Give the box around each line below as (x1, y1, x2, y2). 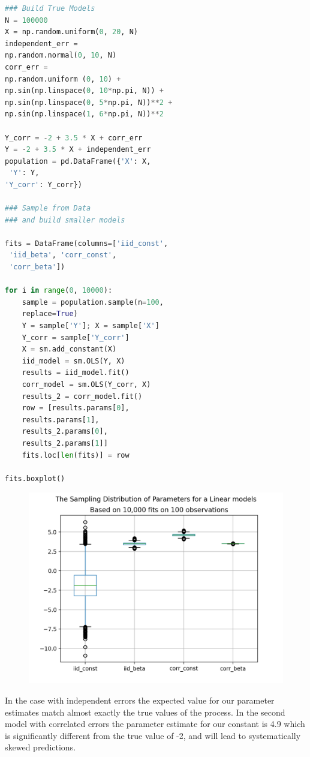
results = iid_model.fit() (22, 368, 130, 377)
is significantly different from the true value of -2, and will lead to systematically (5, 729, 301, 741)
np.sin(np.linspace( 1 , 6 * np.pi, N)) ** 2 (5, 110, 164, 119)
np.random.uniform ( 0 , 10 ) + (5, 74, 121, 83)
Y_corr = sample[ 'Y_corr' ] (22, 333, 130, 342)
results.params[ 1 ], (22, 415, 100, 424)
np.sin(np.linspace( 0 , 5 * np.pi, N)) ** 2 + (5, 98, 173, 107)
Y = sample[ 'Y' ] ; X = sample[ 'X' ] (22, 322, 159, 331)
